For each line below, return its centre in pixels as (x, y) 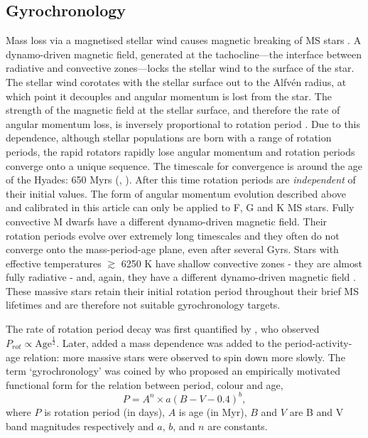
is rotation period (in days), (104, 411)
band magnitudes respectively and (80, 426)
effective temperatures (54, 263)
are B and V (316, 411)
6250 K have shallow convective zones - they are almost (242, 263)
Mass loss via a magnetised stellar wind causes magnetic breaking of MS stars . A (184, 40)
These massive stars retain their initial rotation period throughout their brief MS (182, 290)
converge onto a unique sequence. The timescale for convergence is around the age (184, 165)
